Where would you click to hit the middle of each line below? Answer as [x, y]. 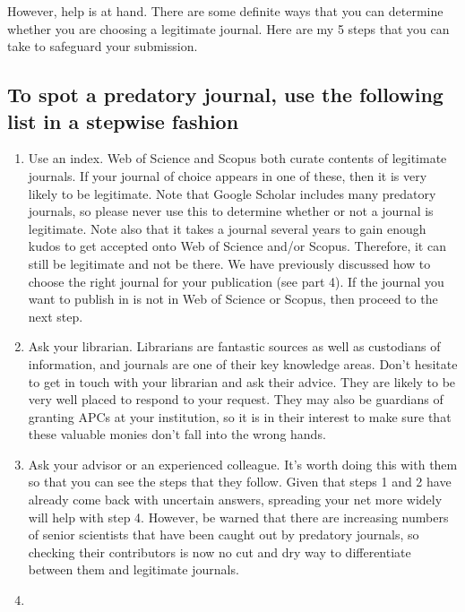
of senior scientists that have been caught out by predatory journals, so [224, 534]
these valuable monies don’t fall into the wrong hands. [177, 434]
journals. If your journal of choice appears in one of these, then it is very [228, 175]
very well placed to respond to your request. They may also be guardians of [236, 399]
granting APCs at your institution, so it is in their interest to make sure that [240, 416]
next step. [56, 316]
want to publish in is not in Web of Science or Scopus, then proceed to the [233, 299]
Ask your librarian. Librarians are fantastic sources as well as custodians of [234, 346]
